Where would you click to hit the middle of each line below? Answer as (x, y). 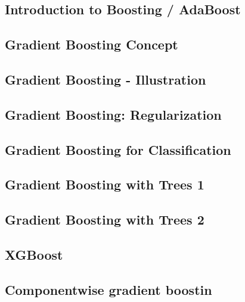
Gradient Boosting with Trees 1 (105, 184)
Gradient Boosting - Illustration (106, 79)
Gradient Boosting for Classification (118, 149)
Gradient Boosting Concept (92, 44)
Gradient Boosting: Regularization (113, 114)
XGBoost (34, 254)
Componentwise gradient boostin (108, 289)
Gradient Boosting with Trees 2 (105, 220)
